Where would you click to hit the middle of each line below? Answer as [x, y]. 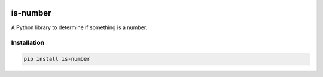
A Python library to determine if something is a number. [79, 27]
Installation [28, 43]
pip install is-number [57, 59]
